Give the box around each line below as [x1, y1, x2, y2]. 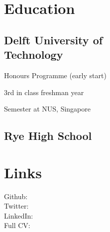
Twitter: [4, 201, 29, 211]
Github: [4, 191, 28, 201]
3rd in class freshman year [4, 87, 84, 97]
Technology [4, 47, 63, 62]
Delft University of [4, 32, 103, 47]
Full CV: [4, 220, 30, 231]
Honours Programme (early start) [4, 70, 107, 80]
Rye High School [4, 128, 92, 143]
